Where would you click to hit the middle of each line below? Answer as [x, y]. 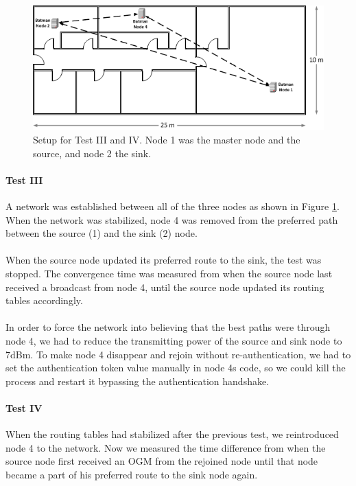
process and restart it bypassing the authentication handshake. [138, 381]
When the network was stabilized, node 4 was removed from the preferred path [172, 219]
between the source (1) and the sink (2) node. [102, 233]
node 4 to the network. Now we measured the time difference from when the [166, 447]
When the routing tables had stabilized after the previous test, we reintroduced [172, 434]
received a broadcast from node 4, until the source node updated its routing [165, 287]
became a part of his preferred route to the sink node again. [132, 474]
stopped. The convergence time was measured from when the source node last [169, 273]
